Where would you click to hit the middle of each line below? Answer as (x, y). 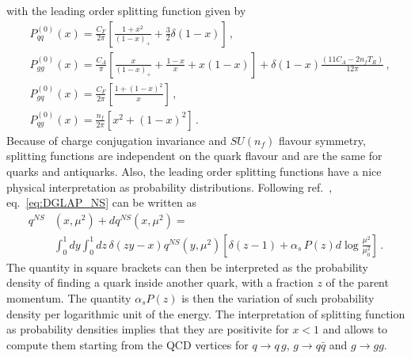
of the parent (357, 282)
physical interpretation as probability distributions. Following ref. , (169, 187)
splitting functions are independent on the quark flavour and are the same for (194, 156)
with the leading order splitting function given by (126, 10)
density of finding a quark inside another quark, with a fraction (160, 282)
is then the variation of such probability (278, 297)
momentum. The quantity (69, 297)
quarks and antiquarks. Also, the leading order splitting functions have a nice (194, 171)
